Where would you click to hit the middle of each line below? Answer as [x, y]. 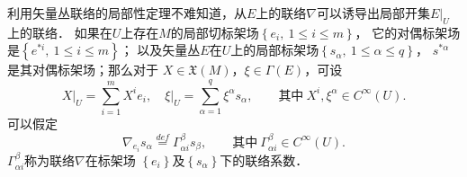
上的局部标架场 [275, 50]
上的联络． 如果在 [60, 32]
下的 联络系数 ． [264, 159]
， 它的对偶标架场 [408, 32]
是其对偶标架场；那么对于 [83, 70]
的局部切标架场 [215, 32]
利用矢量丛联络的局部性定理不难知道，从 [127, 13]
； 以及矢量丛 [160, 50]
